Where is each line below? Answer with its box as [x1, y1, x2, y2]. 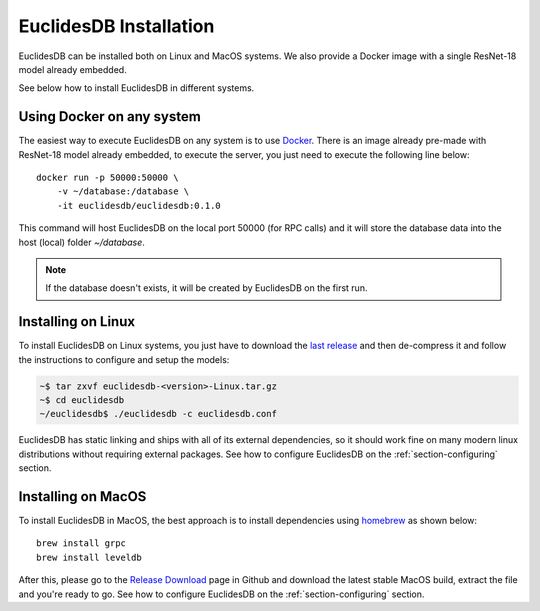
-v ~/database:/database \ [56, 186, 190, 197]
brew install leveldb [36, 551, 142, 563]
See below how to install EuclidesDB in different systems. [18, 82, 255, 94]
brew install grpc [36, 538, 127, 549]
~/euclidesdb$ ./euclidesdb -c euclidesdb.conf [39, 408, 277, 420]
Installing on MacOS [18, 488, 147, 505]
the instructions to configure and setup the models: [18, 353, 230, 365]
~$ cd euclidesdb [39, 395, 125, 406]
